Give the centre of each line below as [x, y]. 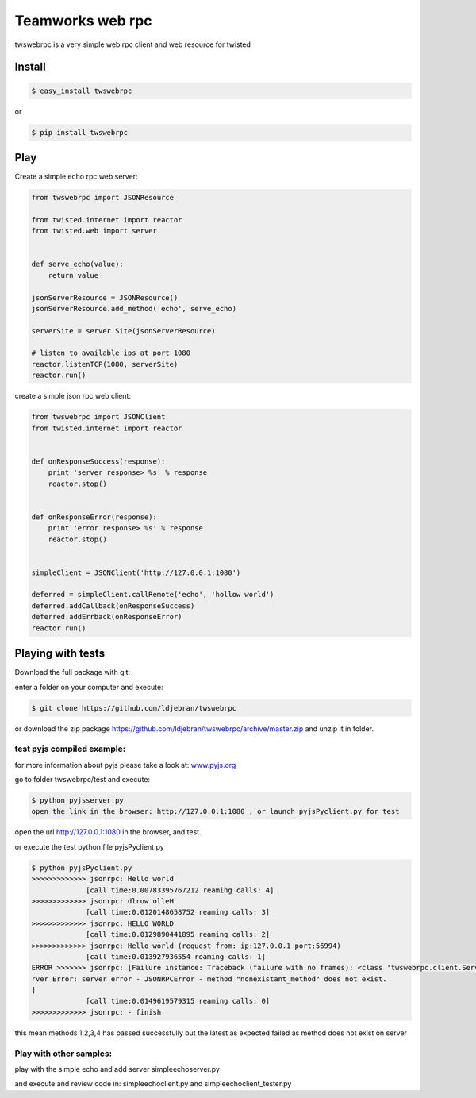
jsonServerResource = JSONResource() [105, 297]
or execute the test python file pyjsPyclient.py [89, 846]
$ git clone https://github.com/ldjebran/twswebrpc [134, 708]
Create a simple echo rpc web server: [76, 177]
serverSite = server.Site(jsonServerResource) [123, 331]
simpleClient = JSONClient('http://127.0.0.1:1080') [136, 572]
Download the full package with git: [73, 672]
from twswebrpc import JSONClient [98, 417]
